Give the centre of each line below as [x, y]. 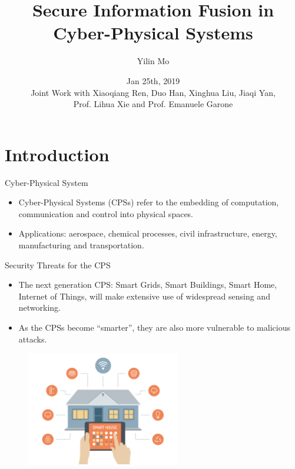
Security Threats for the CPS [58, 265]
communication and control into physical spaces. [106, 213]
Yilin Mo [153, 61]
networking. [40, 307]
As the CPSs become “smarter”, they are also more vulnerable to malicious [154, 327]
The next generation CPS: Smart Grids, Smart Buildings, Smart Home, [148, 285]
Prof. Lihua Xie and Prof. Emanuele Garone [153, 104]
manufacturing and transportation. [81, 245]
